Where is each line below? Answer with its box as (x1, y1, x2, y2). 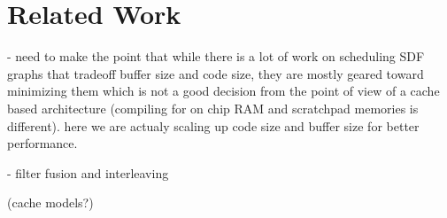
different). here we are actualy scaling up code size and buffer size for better (7, 116, 420, 135)
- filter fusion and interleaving (7, 163, 169, 182)
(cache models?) (7, 193, 94, 212)
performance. (7, 134, 78, 152)
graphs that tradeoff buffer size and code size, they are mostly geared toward (7, 64, 424, 82)
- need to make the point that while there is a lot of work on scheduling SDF (7, 47, 425, 66)
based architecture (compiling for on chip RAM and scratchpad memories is (7, 98, 419, 117)
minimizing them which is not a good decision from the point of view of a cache (7, 82, 440, 100)
